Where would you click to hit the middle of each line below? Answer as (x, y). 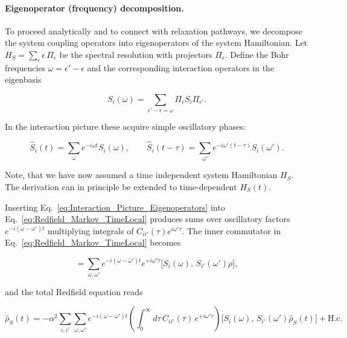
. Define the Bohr (257, 54)
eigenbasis (23, 79)
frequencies (25, 67)
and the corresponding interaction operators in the (181, 67)
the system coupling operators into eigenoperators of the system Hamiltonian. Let (156, 43)
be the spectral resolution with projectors (136, 54)
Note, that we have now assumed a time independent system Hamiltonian (141, 175)
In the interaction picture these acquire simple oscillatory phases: (125, 126)
